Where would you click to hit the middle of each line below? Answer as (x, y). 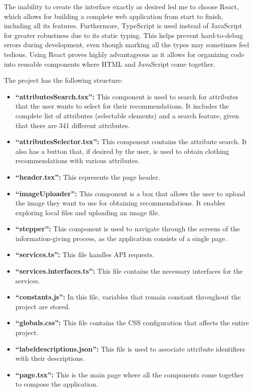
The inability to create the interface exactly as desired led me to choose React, (121, 6)
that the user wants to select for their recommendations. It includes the (122, 106)
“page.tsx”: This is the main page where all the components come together (129, 374)
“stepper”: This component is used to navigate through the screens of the (127, 229)
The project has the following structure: (63, 80)
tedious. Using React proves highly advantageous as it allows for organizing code (124, 54)
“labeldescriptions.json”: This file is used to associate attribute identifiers (130, 348)
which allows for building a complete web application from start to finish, (114, 16)
